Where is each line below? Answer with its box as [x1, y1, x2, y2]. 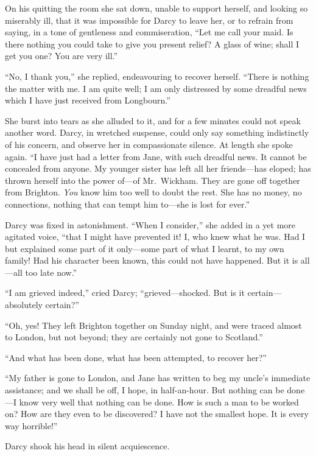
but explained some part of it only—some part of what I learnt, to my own [5, 242, 284, 254]
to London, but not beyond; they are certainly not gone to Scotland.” [5, 331, 263, 343]
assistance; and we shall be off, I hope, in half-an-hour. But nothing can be [5, 384, 284, 396]
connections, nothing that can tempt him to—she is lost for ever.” [5, 197, 250, 210]
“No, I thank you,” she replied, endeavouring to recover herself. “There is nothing [5, 69, 309, 82]
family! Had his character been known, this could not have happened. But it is [5, 254, 298, 267]
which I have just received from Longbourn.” [5, 94, 170, 107]
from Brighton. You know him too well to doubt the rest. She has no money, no [5, 186, 302, 198]
